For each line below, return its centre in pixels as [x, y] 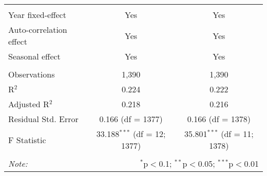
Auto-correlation [38, 30]
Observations [32, 74]
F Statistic [27, 140]
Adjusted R [29, 104]
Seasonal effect [34, 56]
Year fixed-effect [37, 15]
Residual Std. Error [43, 119]
